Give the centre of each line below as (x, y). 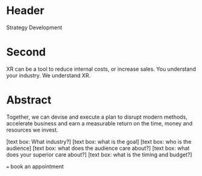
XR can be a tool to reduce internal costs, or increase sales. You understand (101, 69)
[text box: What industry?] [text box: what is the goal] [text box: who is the (99, 141)
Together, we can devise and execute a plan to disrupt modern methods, (97, 117)
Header (25, 11)
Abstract (29, 100)
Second (26, 52)
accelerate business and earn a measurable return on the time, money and (99, 123)
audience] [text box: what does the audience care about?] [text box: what (98, 148)
